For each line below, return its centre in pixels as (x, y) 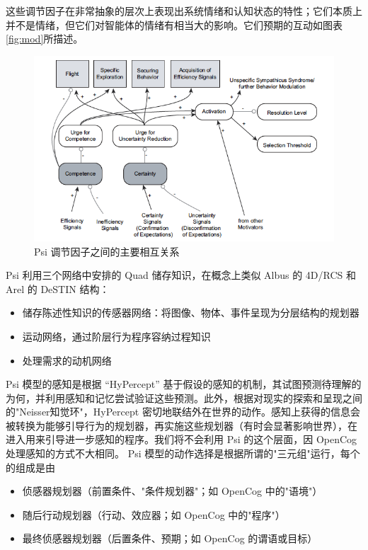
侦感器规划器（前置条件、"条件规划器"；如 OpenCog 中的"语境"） (172, 491)
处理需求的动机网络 (67, 360)
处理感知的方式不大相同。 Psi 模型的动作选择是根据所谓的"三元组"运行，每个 (183, 453)
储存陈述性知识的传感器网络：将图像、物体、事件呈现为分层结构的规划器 (191, 313)
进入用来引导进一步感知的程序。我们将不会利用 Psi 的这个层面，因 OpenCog (182, 439)
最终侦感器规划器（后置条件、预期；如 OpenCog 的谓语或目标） (170, 538)
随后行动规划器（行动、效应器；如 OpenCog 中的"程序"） (154, 514)
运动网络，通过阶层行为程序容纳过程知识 (116, 336)
